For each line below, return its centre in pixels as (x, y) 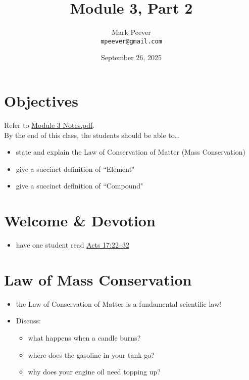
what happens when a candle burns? (84, 337)
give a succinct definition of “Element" (75, 169)
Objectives (41, 100)
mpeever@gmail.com (131, 41)
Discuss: (28, 321)
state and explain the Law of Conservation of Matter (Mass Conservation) (131, 152)
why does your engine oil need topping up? (94, 372)
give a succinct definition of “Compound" (80, 186)
